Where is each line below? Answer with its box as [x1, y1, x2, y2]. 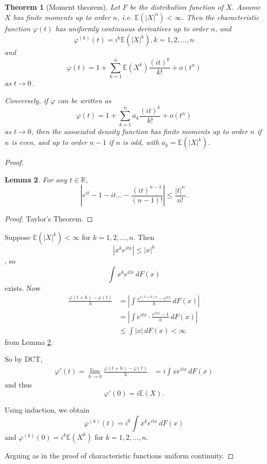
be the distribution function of [129, 2, 223, 12]
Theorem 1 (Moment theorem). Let [5, 2, 120, 12]
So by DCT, [5, 354, 43, 364]
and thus [5, 379, 32, 390]
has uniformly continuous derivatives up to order [55, 23, 208, 33]
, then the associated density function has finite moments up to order [31, 125, 248, 136]
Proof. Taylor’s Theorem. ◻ [5, 213, 93, 224]
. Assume [232, 2, 261, 12]
